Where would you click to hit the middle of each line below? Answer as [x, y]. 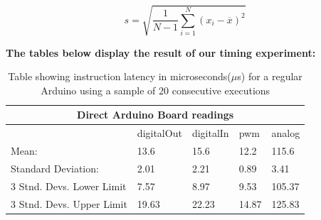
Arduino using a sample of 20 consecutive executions [156, 90]
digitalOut [159, 133]
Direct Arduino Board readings [156, 115]
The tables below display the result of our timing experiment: [161, 52]
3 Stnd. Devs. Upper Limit [69, 203]
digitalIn [210, 133]
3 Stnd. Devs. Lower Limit [69, 186]
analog [286, 133]
